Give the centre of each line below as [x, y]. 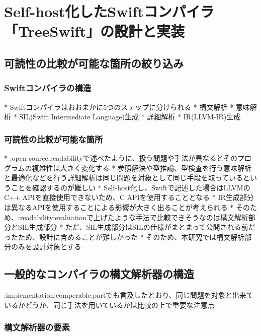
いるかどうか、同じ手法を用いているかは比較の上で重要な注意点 [109, 305]
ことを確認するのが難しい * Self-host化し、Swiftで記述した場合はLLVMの [130, 187]
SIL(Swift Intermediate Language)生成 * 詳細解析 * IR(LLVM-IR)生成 [130, 117]
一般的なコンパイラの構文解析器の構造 [99, 274]
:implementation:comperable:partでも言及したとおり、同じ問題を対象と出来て [129, 295]
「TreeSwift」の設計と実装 [94, 31]
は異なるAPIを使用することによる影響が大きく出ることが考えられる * [119, 207]
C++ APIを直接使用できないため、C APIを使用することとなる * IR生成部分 [129, 197]
